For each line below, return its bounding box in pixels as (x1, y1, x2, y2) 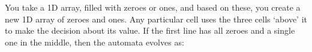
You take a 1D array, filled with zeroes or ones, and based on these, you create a (5, 1, 301, 13)
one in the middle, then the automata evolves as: (5, 35, 184, 48)
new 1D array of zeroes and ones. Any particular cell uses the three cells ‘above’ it (5, 12, 307, 25)
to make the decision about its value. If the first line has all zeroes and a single (5, 24, 295, 37)
